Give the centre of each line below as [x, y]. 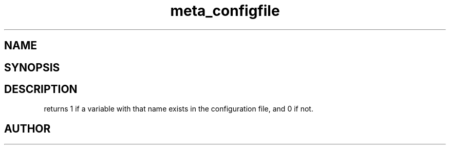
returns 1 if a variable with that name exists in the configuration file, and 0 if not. [179, 109]
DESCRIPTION [41, 89]
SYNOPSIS [32, 67]
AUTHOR [27, 128]
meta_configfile [225, 11]
